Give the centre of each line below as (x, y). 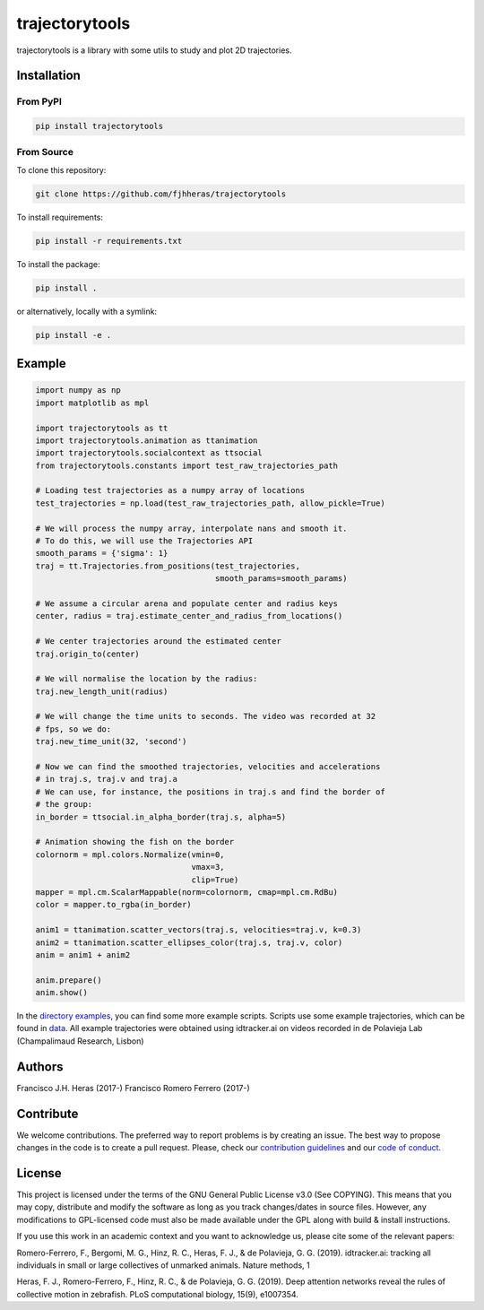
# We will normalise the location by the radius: (147, 679)
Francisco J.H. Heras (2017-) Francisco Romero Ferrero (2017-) (133, 1088)
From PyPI (39, 101)
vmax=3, (208, 867)
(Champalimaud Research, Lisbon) (80, 1041)
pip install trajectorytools (99, 126)
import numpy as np (78, 390)
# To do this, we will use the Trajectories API (144, 541)
